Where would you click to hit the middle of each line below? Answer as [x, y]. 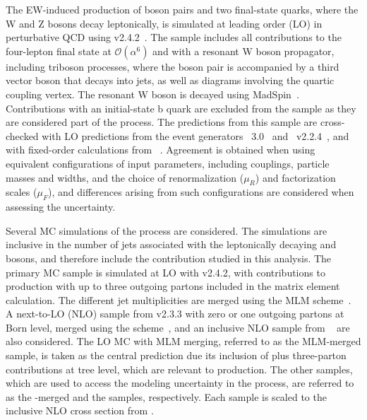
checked [22, 135]
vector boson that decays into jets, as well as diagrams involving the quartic [170, 80]
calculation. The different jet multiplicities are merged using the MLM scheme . [179, 299]
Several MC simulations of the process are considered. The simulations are [167, 230]
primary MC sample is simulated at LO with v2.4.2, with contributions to [166, 272]
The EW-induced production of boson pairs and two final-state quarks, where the [182, 9]
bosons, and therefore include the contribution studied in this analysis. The [169, 258]
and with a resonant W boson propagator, [243, 51]
